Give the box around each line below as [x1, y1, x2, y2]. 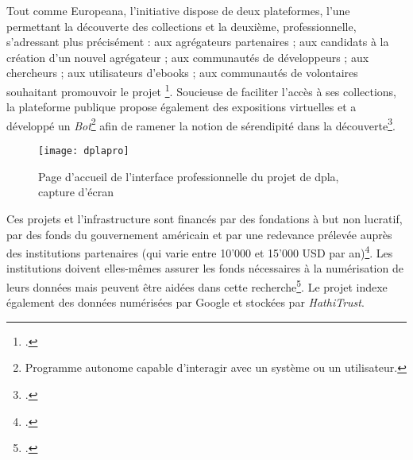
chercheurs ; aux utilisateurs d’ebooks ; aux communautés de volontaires [6, 64, 358, 81]
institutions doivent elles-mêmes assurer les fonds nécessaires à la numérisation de [6, 260, 403, 276]
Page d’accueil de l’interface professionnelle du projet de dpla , [38, 168, 339, 184]
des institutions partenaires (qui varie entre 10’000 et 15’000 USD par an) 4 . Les [6, 242, 393, 261]
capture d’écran [38, 184, 114, 200]
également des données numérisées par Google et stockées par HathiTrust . [6, 294, 365, 311]
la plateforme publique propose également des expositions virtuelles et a [6, 99, 357, 115]
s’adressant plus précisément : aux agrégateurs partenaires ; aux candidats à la [6, 33, 389, 50]
